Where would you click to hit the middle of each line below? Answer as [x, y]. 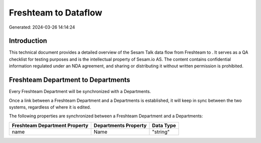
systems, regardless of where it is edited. [50, 107]
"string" [161, 132]
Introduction [28, 41]
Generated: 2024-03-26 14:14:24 [42, 27]
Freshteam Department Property [50, 125]
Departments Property [120, 125]
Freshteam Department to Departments [70, 80]
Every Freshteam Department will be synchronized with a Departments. [80, 92]
